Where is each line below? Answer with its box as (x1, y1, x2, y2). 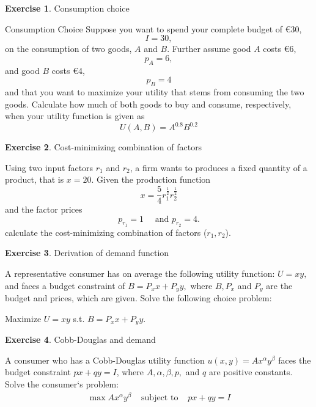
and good (5, 64, 40, 76)
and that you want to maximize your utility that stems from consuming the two (5, 85, 304, 98)
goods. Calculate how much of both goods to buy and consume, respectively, (5, 97, 292, 110)
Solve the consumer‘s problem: (5, 377, 119, 390)
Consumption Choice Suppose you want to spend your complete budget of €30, (5, 22, 302, 35)
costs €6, (263, 42, 296, 55)
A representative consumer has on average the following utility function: (5, 267, 275, 280)
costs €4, (51, 64, 85, 76)
